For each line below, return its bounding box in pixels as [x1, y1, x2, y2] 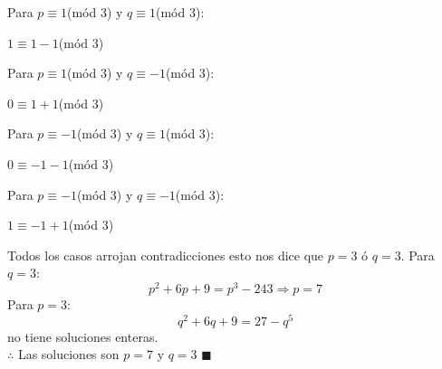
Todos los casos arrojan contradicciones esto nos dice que [7, 245, 324, 264]
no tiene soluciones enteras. [7, 326, 159, 345]
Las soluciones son [17, 345, 120, 364]
